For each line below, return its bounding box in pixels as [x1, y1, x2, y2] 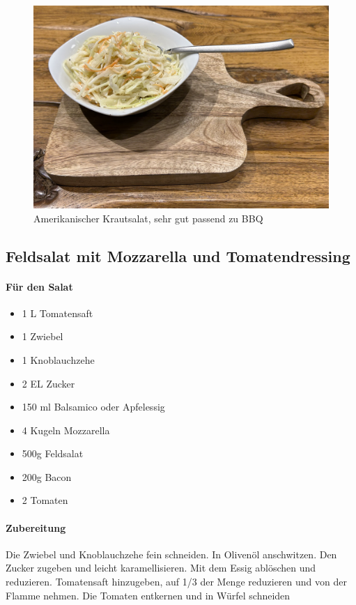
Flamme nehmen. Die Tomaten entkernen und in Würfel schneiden [6, 588, 291, 602]
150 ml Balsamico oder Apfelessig [22, 399, 165, 414]
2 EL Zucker [22, 376, 75, 390]
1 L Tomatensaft [22, 305, 93, 320]
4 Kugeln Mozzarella [22, 422, 110, 437]
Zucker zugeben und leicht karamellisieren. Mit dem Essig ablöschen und [6, 560, 316, 575]
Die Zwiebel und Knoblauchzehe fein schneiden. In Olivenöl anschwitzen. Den [6, 546, 337, 561]
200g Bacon [22, 469, 72, 484]
